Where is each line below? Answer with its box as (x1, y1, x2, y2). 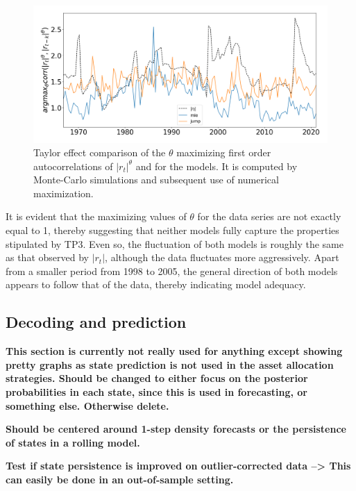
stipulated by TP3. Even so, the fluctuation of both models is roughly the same (6, 236, 344, 251)
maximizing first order (176, 145, 271, 160)
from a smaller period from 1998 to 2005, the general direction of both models (6, 263, 338, 278)
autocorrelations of (33, 158, 113, 173)
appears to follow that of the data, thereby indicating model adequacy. (6, 277, 306, 292)
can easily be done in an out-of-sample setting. (6, 472, 234, 486)
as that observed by (6, 250, 89, 265)
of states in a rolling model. (6, 435, 140, 449)
